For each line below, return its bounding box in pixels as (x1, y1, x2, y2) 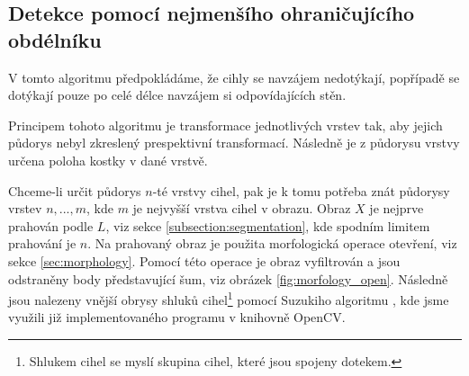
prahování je (8, 234, 77, 253)
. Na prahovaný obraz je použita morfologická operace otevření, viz (87, 234, 457, 253)
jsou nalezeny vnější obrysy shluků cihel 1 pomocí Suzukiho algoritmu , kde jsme (8, 288, 449, 309)
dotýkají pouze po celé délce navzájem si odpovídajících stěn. (8, 85, 347, 104)
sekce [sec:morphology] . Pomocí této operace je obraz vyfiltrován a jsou (8, 251, 401, 270)
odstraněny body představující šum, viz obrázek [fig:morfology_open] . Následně (8, 269, 448, 288)
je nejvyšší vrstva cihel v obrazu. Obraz (132, 199, 351, 218)
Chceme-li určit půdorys (8, 181, 141, 200)
